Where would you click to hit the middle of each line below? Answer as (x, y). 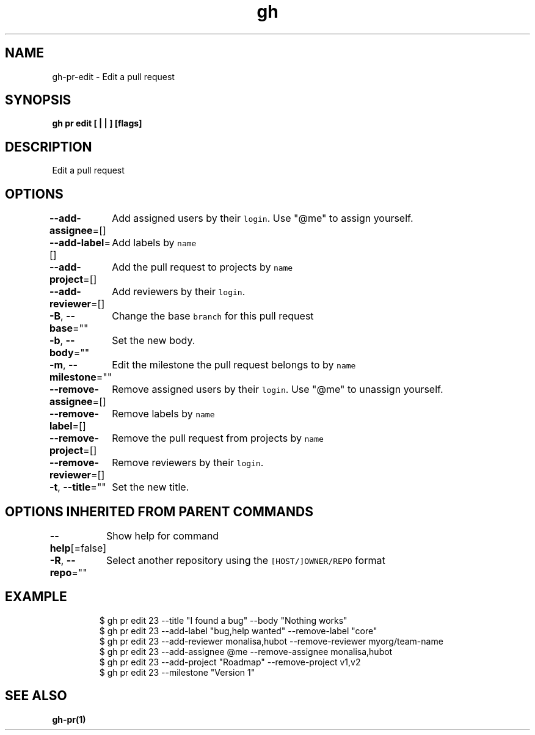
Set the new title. (151, 487)
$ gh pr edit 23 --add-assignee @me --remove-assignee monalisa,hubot (246, 651)
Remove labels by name (163, 414)
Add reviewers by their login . (179, 292)
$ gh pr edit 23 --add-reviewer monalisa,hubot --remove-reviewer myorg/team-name (271, 641)
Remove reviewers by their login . (188, 463)
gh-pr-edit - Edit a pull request (113, 76)
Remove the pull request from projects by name (218, 438)
